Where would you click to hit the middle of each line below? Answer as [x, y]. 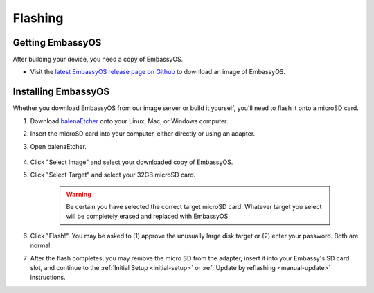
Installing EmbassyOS [61, 92]
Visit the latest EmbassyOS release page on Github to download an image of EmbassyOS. [158, 72]
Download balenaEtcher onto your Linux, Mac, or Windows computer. [129, 121]
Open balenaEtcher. [58, 146]
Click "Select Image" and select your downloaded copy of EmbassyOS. [132, 162]
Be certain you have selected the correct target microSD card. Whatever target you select [194, 207]
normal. [41, 245]
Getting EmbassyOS [57, 43]
